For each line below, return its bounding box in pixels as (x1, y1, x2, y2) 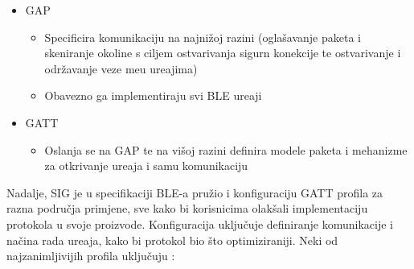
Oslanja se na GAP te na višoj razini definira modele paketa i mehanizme (44, 141, 408, 158)
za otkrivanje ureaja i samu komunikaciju (44, 157, 248, 174)
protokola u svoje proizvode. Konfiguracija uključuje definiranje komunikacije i (6, 215, 393, 232)
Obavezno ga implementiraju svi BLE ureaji (44, 87, 262, 104)
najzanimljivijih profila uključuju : (6, 247, 175, 264)
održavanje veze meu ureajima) (44, 60, 198, 77)
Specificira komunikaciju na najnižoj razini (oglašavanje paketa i (44, 28, 361, 45)
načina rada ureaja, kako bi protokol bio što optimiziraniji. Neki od (6, 231, 338, 248)
